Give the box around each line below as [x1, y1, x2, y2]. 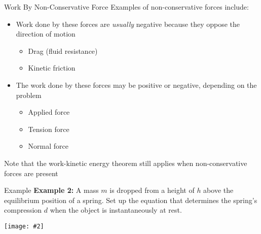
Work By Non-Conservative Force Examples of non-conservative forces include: [4, 2, 249, 12]
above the [203, 185, 234, 195]
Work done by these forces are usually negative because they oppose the [16, 18, 240, 29]
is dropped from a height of [109, 185, 195, 195]
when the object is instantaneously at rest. [50, 205, 182, 215]
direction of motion [16, 28, 76, 39]
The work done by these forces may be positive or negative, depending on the [16, 79, 257, 90]
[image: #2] [4, 222, 44, 230]
